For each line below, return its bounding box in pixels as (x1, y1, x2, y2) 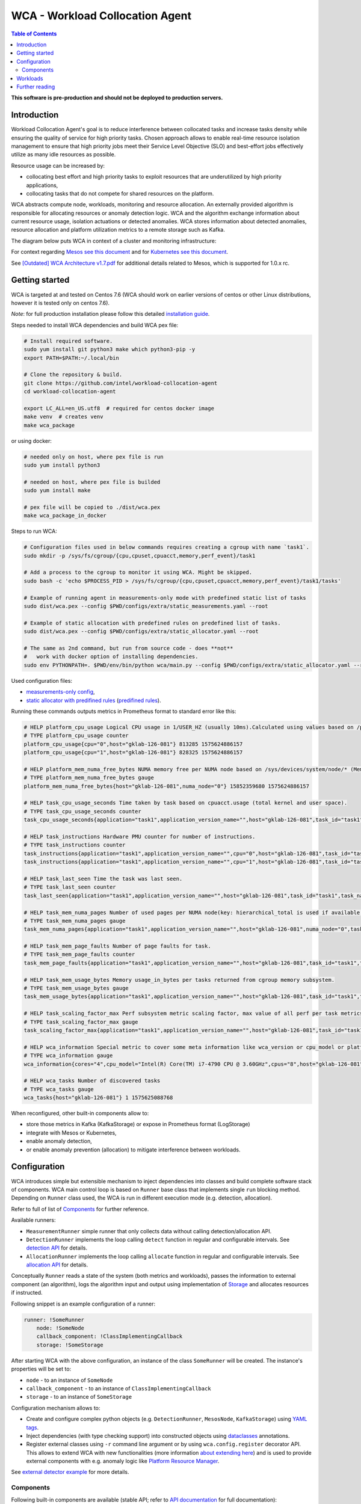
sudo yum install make (23, 487, 91, 494)
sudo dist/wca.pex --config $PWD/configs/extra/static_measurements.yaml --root (23, 603, 268, 610)
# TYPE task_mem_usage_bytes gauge (23, 985, 129, 992)
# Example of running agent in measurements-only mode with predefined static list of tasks (23, 594, 306, 601)
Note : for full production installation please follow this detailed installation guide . (11, 310, 210, 318)
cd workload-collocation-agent (23, 388, 117, 395)
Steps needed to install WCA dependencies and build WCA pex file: (11, 321, 179, 328)
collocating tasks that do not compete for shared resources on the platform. (26, 190, 214, 197)
